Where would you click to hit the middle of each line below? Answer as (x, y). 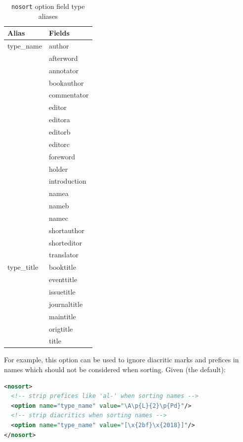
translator (64, 255)
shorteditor (66, 242)
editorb (60, 132)
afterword (63, 58)
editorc (60, 144)
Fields (59, 33)
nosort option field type (48, 6)
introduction (68, 181)
